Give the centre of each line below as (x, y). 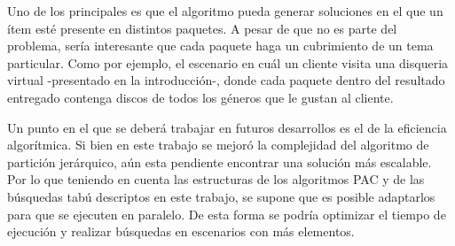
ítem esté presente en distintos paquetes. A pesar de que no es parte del (202, 28)
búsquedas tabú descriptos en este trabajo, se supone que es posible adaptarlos (221, 196)
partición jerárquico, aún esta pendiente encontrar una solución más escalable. (220, 161)
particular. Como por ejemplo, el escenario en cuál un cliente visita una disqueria (228, 62)
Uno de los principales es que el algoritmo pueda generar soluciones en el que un (225, 11)
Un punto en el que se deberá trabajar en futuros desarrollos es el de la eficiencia (227, 127)
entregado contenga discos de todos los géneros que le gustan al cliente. (200, 97)
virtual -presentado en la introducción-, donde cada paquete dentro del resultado (226, 80)
